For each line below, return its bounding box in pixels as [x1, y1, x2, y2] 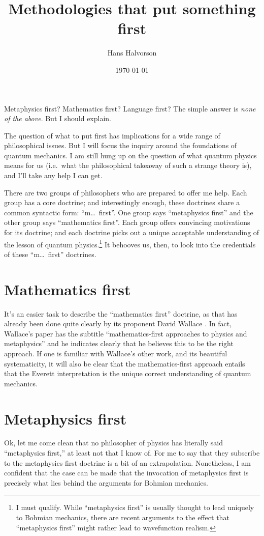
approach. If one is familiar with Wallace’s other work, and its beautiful [4, 348, 227, 358]
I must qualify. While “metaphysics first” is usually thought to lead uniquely [16, 502, 254, 513]
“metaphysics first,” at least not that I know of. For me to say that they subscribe [4, 447, 260, 458]
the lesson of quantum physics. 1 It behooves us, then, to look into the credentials [4, 237, 256, 249]
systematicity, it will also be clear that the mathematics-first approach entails [4, 358, 245, 369]
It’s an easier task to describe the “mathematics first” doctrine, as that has [4, 308, 238, 319]
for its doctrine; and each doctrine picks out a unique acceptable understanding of [4, 227, 259, 238]
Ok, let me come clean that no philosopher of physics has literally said [4, 437, 223, 448]
